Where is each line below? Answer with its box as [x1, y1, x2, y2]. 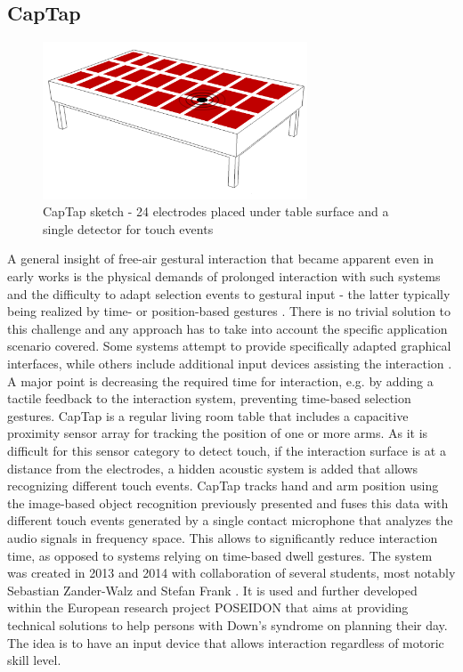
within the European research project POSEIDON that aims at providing [7, 598, 409, 617]
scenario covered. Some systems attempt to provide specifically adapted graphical [7, 336, 451, 355]
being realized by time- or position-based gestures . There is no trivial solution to [7, 302, 451, 320]
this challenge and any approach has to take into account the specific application [7, 319, 448, 337]
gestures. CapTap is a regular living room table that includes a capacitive [7, 406, 409, 425]
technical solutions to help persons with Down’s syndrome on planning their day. [7, 615, 448, 634]
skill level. [7, 651, 61, 669]
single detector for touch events [43, 219, 214, 238]
